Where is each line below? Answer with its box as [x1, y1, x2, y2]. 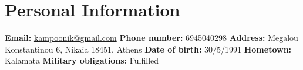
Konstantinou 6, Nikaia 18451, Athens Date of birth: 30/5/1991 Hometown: [5, 43, 292, 55]
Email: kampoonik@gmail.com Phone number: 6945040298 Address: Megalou [5, 32, 298, 44]
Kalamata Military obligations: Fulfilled [5, 54, 159, 66]
